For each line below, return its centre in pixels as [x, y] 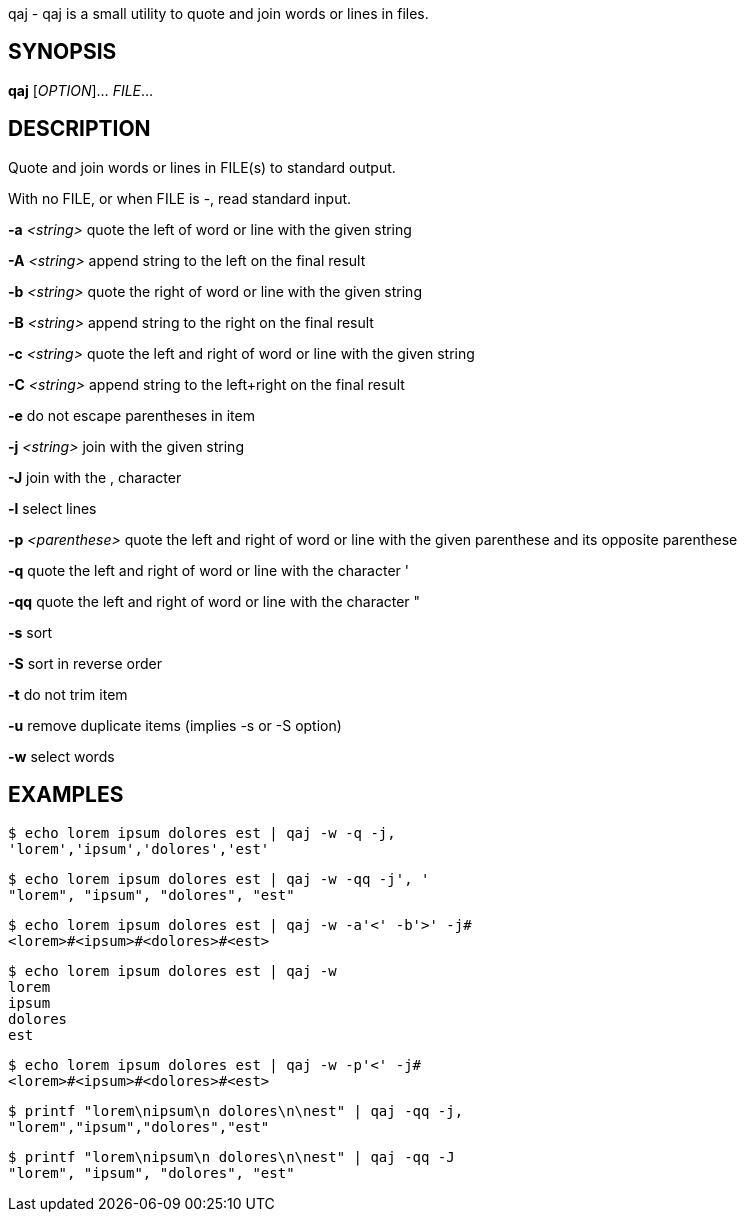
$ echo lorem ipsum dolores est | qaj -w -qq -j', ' [219, 878]
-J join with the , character [95, 477]
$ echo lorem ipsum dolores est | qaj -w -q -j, [202, 832]
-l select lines [52, 508]
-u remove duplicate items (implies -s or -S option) [175, 725]
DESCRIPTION [79, 129]
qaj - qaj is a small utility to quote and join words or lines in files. [218, 13]
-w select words [61, 756]
